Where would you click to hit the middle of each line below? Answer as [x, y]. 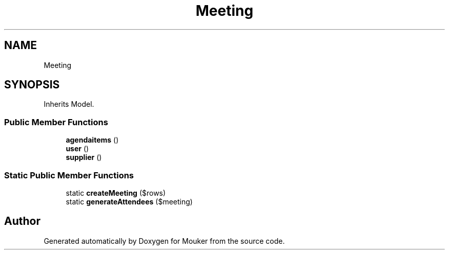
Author [22, 221]
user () [77, 149]
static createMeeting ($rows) [116, 193]
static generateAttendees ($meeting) [129, 201]
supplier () [84, 157]
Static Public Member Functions [69, 175]
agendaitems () [92, 140]
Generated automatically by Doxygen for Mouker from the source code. [164, 241]
